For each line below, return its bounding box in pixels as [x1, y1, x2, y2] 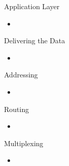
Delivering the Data [4, 35, 65, 46]
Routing [4, 103, 29, 114]
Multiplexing [4, 137, 43, 148]
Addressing [4, 69, 38, 80]
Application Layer [4, 1, 59, 11]
